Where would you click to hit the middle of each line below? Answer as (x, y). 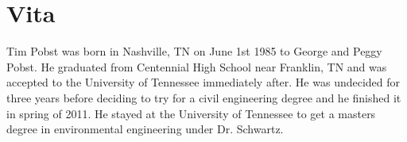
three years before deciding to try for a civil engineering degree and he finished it (204, 97)
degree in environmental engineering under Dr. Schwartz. (145, 129)
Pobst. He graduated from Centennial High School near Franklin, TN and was (197, 66)
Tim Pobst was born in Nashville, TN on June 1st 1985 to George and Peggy (194, 51)
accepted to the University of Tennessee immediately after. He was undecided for (203, 82)
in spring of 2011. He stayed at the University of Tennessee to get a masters (191, 113)
